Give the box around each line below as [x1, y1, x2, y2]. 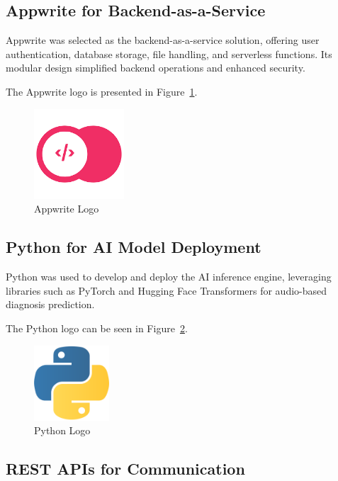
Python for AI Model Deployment [6, 236, 261, 258]
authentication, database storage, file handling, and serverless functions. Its [6, 46, 332, 61]
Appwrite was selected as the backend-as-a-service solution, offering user [6, 33, 320, 47]
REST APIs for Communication [6, 458, 245, 480]
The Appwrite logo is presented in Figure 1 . [6, 84, 198, 98]
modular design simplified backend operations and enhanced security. [6, 60, 305, 75]
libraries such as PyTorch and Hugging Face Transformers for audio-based [6, 283, 327, 298]
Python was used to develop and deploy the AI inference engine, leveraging [6, 269, 332, 284]
